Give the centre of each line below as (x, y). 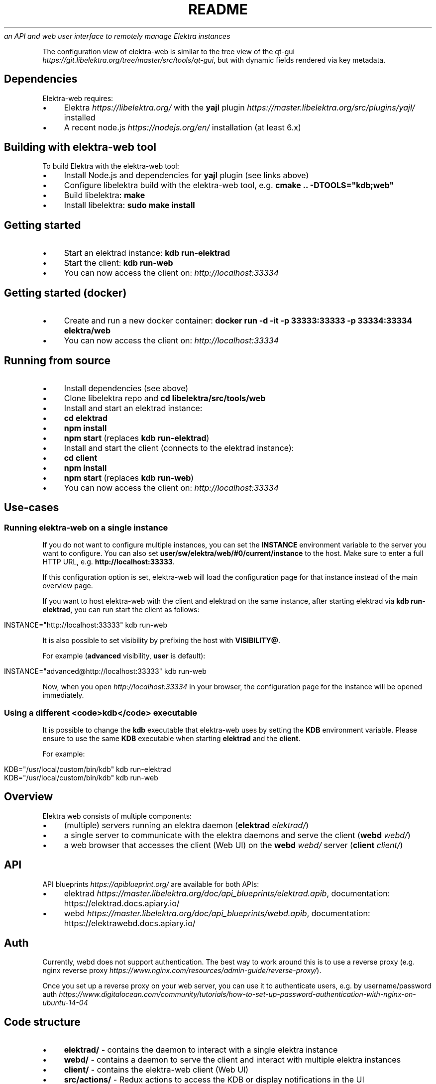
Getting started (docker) (65, 293)
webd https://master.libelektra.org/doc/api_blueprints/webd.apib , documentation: (217, 913)
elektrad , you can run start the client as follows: (121, 610)
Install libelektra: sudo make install (129, 205)
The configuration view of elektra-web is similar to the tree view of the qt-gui (168, 51)
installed (80, 117)
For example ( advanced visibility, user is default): (124, 656)
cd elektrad (86, 418)
